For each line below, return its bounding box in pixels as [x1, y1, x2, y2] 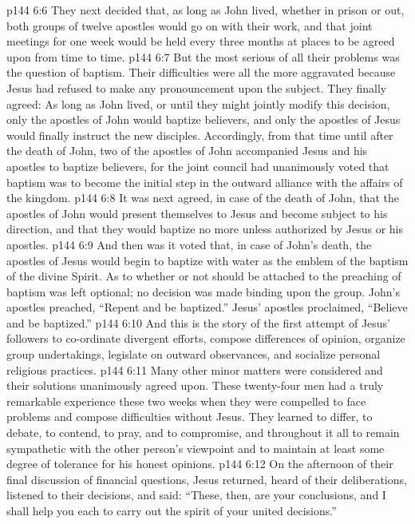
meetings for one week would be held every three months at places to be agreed [6, 33, 395, 50]
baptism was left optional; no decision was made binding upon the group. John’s [6, 283, 400, 300]
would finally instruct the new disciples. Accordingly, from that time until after [6, 126, 393, 143]
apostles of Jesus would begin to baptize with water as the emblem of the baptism [6, 252, 409, 268]
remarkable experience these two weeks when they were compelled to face [6, 392, 366, 409]
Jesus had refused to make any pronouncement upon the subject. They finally [6, 79, 387, 96]
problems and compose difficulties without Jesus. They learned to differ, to [6, 408, 373, 425]
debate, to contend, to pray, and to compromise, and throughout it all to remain [6, 424, 400, 441]
